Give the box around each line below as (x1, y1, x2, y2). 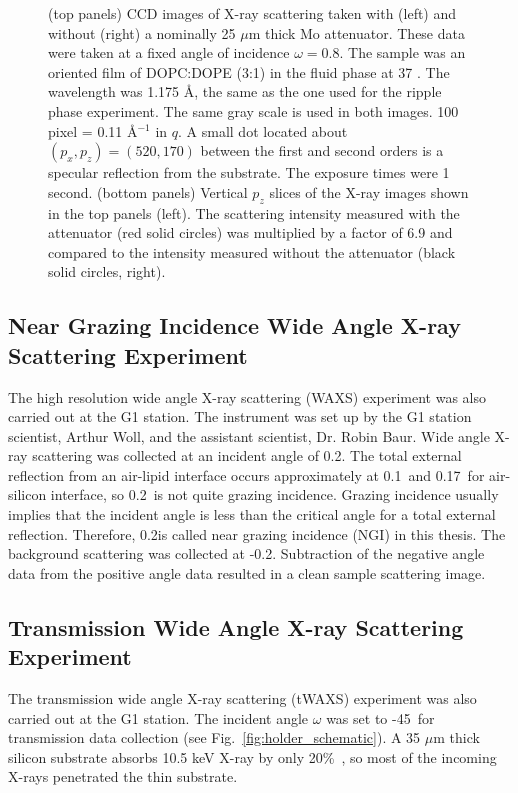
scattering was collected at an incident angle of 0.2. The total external (32, 445, 462, 466)
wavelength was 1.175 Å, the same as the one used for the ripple (48, 81, 442, 102)
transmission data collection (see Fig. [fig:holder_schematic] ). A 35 (8, 727, 421, 748)
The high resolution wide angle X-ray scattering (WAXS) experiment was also (8, 386, 487, 407)
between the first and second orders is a (200, 140, 444, 161)
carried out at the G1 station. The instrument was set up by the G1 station (8, 406, 472, 427)
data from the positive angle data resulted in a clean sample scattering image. (8, 562, 486, 583)
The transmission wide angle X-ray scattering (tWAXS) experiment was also (8, 688, 477, 709)
